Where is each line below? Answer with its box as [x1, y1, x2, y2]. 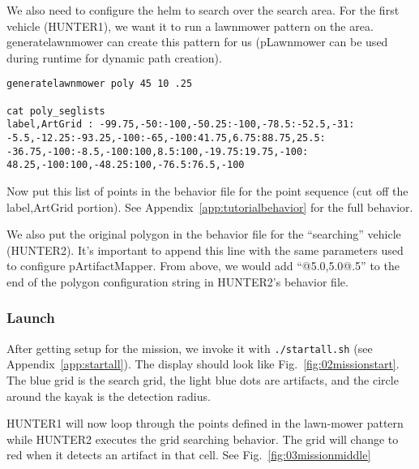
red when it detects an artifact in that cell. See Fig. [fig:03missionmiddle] [6, 446, 371, 463]
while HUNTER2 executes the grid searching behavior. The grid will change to [6, 430, 399, 447]
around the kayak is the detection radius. [6, 387, 211, 404]
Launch [6, 308, 55, 328]
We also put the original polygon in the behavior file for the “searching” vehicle [6, 226, 401, 243]
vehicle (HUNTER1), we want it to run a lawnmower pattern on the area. [6, 17, 374, 34]
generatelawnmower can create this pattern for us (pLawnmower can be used [6, 33, 388, 50]
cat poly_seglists [6, 105, 105, 117]
